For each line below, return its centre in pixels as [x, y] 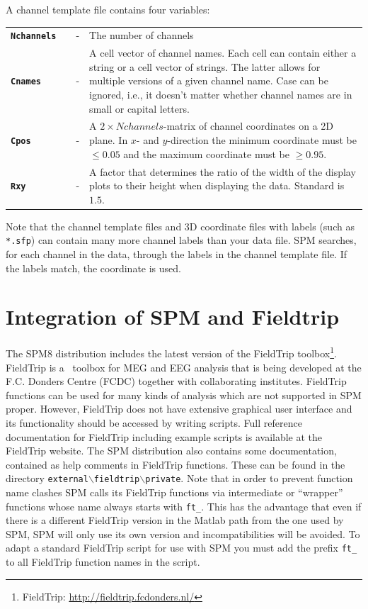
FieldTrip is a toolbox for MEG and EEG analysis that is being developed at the [184, 367]
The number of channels [142, 35]
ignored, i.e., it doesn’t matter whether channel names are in [221, 95]
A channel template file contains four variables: [108, 9]
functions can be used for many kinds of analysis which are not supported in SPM [184, 395]
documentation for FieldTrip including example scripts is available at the [164, 436]
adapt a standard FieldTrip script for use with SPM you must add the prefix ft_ [182, 548]
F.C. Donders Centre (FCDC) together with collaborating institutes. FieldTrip [176, 381]
